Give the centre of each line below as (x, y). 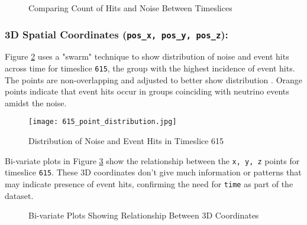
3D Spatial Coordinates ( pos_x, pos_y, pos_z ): (117, 34)
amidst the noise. (36, 102)
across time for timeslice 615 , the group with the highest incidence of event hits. (150, 68)
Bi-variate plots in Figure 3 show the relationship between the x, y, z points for (152, 160)
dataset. (19, 195)
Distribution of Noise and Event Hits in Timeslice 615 (126, 141)
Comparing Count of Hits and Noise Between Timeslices (130, 8)
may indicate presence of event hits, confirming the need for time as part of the (149, 183)
